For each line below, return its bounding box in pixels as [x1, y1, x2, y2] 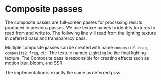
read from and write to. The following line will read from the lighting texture [5, 30, 156, 36]
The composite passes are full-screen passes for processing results [5, 20, 143, 25]
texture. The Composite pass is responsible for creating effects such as [5, 55, 149, 60]
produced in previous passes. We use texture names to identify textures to [5, 24, 156, 30]
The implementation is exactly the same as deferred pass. [5, 69, 122, 75]
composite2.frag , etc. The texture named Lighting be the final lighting [5, 50, 146, 56]
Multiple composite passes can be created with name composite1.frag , [5, 44, 148, 50]
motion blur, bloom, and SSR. [5, 60, 64, 66]
